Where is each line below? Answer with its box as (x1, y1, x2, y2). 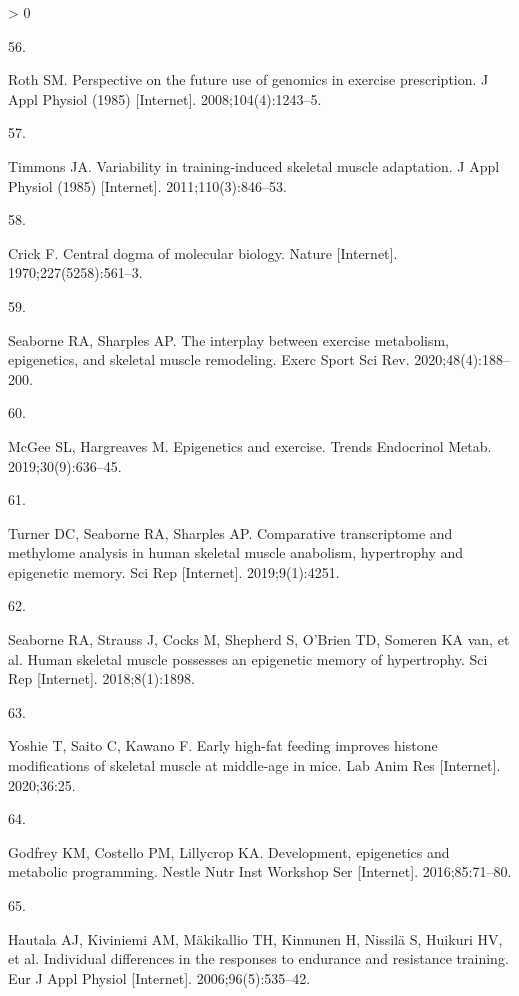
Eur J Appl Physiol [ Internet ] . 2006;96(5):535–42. (8, 967, 311, 988)
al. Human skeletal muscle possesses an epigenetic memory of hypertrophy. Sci (8, 648, 488, 669)
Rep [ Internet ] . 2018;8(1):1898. (8, 668, 195, 689)
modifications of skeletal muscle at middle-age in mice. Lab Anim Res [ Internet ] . (8, 755, 501, 776)
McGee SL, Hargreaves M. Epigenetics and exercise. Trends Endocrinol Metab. (8, 435, 492, 456)
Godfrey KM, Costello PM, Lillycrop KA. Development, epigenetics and (8, 841, 450, 862)
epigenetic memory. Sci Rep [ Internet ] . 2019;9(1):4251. (8, 561, 340, 582)
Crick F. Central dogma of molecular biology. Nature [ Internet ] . (8, 242, 398, 263)
